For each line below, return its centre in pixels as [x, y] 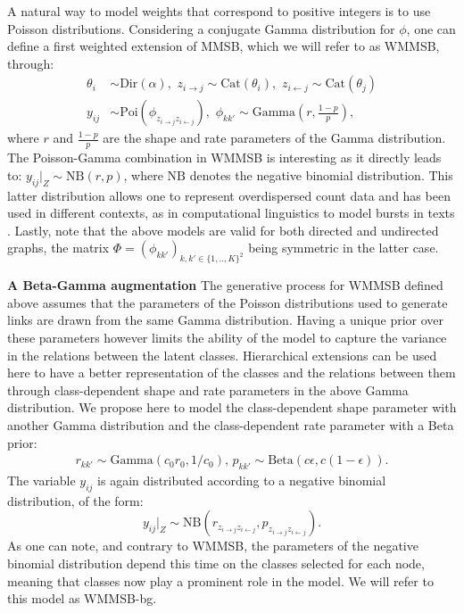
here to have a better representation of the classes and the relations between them [232, 373]
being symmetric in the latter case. [344, 248]
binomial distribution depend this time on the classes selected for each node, [216, 563]
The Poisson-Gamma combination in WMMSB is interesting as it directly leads [224, 157]
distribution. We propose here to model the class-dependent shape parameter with [232, 407]
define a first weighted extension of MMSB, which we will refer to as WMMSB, [224, 46]
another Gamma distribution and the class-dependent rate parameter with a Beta [231, 424]
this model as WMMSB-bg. [82, 598]
